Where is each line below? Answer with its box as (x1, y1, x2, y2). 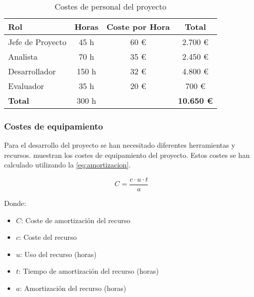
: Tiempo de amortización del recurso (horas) (18, 266, 159, 276)
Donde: (4, 198, 26, 208)
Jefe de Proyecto (8, 36, 67, 48)
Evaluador (8, 80, 44, 92)
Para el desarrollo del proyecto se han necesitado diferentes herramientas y (4, 140, 235, 150)
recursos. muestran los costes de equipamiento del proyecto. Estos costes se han (4, 149, 250, 160)
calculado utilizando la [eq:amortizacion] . (4, 159, 131, 170)
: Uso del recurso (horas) (20, 248, 97, 259)
